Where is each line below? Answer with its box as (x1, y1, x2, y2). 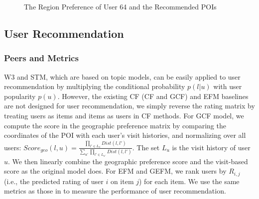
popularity (4, 91, 36, 101)
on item (110, 176, 134, 186)
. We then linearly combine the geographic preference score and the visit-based (8, 156, 248, 166)
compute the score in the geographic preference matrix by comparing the (4, 120, 226, 130)
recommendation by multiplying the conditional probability (4, 81, 185, 92)
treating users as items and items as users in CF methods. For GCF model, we (4, 110, 244, 120)
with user (213, 81, 242, 92)
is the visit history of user (172, 142, 251, 152)
